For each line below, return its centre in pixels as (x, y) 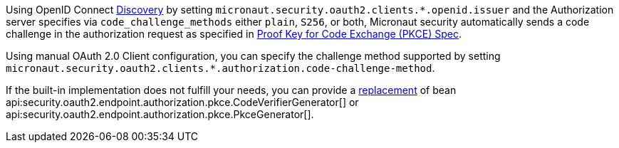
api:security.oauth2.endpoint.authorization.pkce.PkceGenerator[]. (160, 114)
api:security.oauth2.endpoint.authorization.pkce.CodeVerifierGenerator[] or (182, 102)
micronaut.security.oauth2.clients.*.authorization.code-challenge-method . (220, 68)
